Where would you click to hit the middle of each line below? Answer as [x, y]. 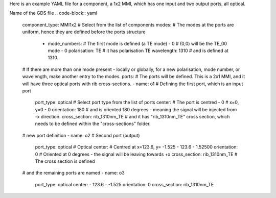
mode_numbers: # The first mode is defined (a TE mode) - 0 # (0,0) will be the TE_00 [137, 43]
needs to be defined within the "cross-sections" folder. [93, 124]
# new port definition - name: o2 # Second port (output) [81, 135]
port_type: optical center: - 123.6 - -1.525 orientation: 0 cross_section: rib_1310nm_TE [124, 184]
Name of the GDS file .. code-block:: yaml [53, 13]
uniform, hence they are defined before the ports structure [84, 32]
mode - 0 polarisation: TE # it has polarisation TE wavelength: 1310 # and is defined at [138, 51]
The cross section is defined [65, 161]
